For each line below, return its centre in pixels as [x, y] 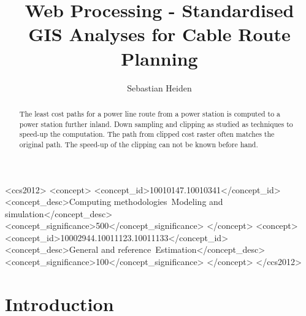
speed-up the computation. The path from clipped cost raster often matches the [147, 134]
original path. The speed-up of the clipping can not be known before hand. [139, 144]
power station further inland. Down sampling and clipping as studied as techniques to [156, 124]
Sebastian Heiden [159, 87]
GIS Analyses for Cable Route [159, 34]
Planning [159, 58]
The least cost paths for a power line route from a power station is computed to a [150, 113]
